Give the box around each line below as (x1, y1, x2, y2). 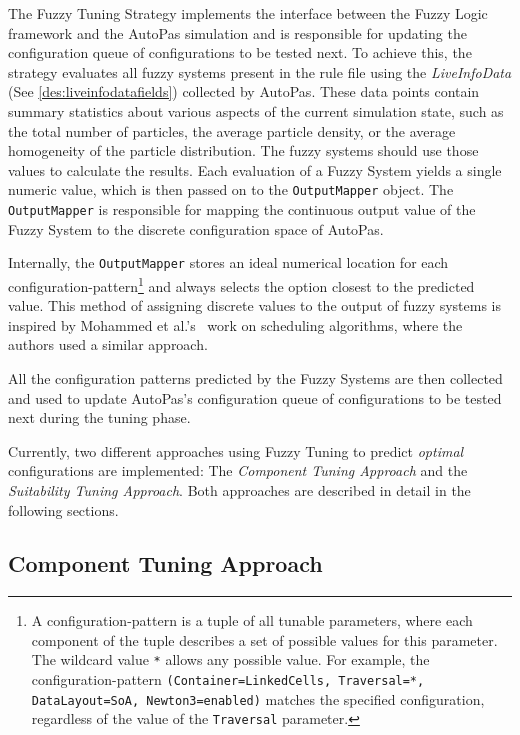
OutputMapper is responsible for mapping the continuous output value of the (8, 199, 476, 219)
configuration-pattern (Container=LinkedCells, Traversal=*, (31, 669, 425, 690)
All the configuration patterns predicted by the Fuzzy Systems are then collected (8, 367, 503, 388)
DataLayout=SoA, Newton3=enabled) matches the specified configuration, (31, 688, 485, 709)
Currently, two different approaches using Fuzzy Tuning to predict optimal (8, 440, 464, 461)
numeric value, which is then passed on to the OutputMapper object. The (8, 179, 454, 200)
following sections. (8, 499, 119, 520)
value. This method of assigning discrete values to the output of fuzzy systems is (8, 295, 502, 316)
